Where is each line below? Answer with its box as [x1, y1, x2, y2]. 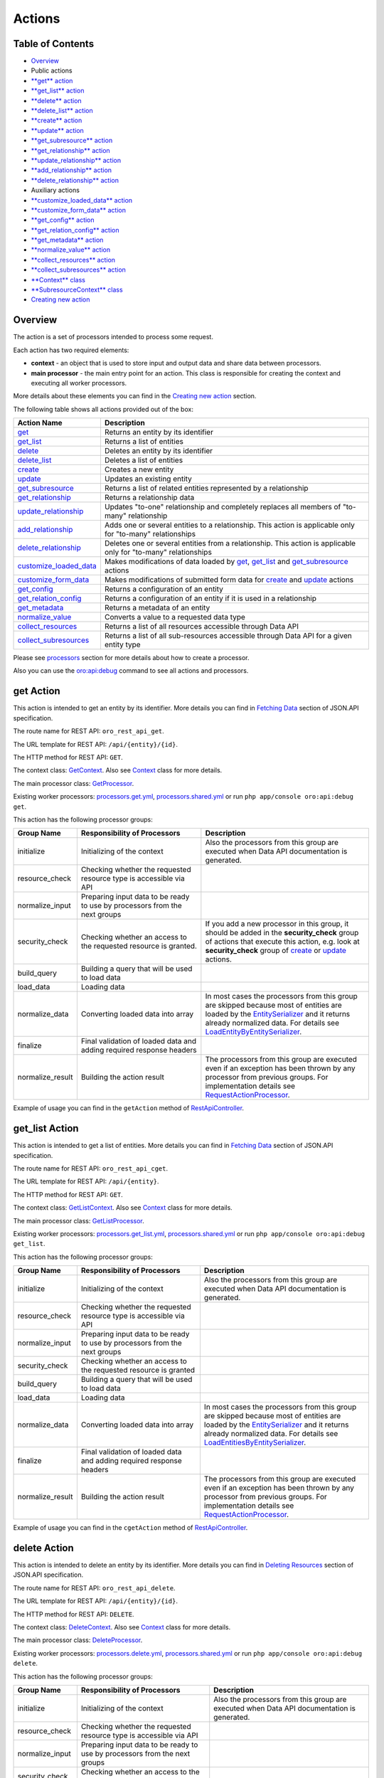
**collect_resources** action [31, 255, 116, 264]
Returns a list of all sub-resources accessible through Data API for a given [104, 631, 352, 641]
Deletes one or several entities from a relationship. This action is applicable [104, 538, 356, 548]
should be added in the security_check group [205, 928, 359, 938]
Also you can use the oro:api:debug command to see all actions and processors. [13, 666, 249, 675]
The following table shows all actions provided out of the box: [13, 405, 193, 413]
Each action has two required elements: [13, 346, 129, 354]
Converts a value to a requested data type [104, 612, 245, 622]
